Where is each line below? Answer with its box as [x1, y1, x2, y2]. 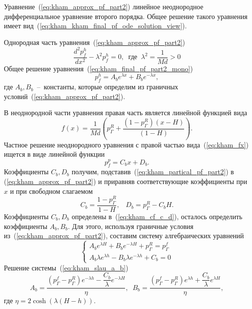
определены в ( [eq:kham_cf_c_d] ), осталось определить [71, 211, 243, 221]
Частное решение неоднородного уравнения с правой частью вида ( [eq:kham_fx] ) [4, 139, 249, 149]
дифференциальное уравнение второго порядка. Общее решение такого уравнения [4, 11, 248, 21]
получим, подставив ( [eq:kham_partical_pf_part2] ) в [71, 166, 234, 177]
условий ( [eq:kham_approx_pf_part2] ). [4, 91, 126, 101]
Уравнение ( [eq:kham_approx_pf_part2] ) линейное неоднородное [4, 1, 204, 11]
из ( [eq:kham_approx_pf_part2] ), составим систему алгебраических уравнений [4, 230, 244, 241]
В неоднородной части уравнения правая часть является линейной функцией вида [4, 107, 247, 118]
